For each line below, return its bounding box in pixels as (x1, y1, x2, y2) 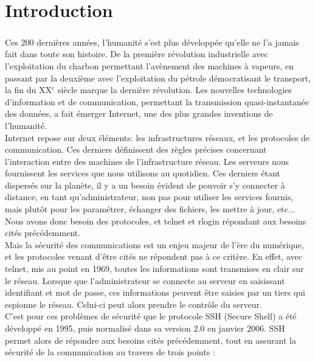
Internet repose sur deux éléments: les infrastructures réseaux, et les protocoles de (5, 131, 310, 144)
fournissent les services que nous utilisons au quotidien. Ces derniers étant (5, 167, 280, 179)
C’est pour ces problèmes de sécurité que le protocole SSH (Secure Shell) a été (5, 310, 297, 322)
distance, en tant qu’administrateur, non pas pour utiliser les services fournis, (5, 190, 294, 203)
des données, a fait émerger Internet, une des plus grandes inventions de (5, 107, 273, 120)
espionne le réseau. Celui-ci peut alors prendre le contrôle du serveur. (5, 298, 262, 310)
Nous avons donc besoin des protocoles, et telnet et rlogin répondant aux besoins (5, 214, 306, 227)
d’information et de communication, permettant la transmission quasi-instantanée (5, 95, 309, 108)
